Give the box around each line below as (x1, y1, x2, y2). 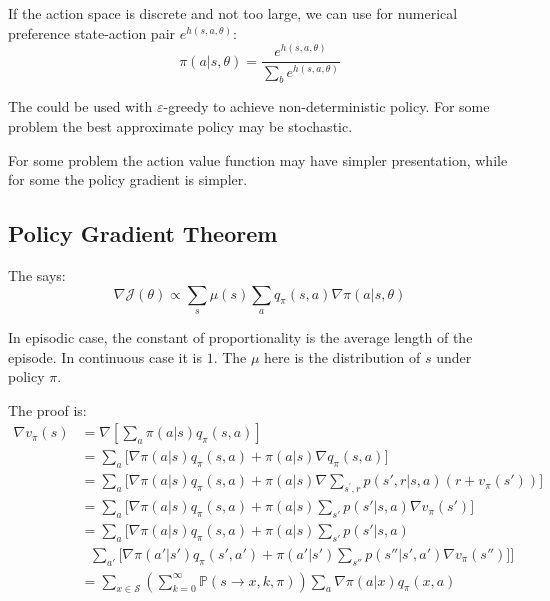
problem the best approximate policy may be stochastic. (8, 116, 353, 136)
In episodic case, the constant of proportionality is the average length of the (8, 326, 473, 347)
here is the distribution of (264, 346, 421, 367)
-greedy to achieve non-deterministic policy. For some (163, 96, 490, 117)
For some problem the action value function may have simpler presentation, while (8, 149, 508, 170)
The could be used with (8, 96, 153, 117)
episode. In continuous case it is (8, 346, 202, 367)
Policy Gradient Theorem (8, 218, 278, 249)
